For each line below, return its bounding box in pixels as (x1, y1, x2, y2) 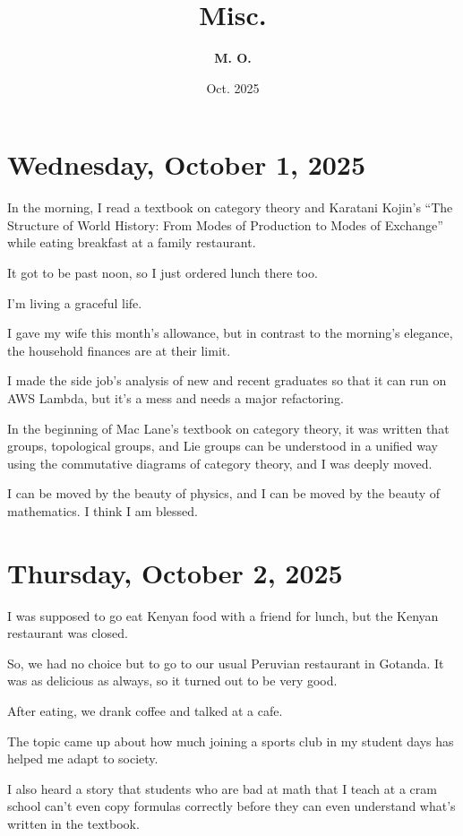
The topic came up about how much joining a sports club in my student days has (7, 731, 454, 750)
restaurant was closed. (7, 624, 128, 642)
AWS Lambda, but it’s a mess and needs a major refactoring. (7, 389, 344, 407)
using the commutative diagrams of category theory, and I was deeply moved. (7, 453, 433, 472)
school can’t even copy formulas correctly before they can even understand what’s (7, 797, 456, 815)
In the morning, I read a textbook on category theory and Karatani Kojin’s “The (7, 198, 453, 217)
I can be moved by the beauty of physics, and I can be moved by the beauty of (7, 484, 441, 503)
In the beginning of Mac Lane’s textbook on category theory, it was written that (7, 418, 450, 437)
